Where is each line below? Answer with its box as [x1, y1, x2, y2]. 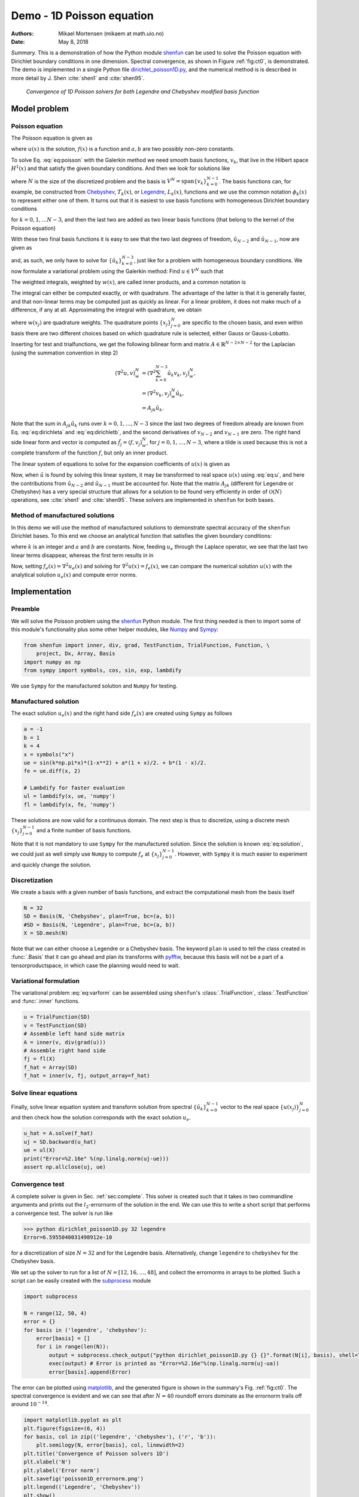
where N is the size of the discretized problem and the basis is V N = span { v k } [11, 177, 207, 186]
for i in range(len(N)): [36, 1343, 109, 1350]
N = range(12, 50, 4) [23, 1310, 87, 1317]
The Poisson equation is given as [11, 135, 93, 142]
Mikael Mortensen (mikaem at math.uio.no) [58, 30, 165, 37]
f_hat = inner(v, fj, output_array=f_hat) [23, 1072, 150, 1079]
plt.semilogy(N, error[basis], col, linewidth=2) [36, 1442, 185, 1448]
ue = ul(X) [23, 1147, 56, 1154]
